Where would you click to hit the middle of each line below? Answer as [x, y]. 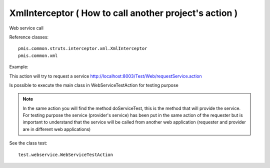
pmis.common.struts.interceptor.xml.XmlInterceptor [83, 48]
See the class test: [28, 143]
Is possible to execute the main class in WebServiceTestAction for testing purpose [94, 85]
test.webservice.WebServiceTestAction [66, 154]
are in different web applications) [57, 129]
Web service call [26, 28]
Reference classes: [29, 37]
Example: [19, 67]
